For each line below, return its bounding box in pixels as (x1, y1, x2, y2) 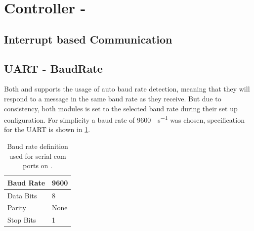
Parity (7, 202, 26, 213)
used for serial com (9, 150, 66, 161)
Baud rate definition (7, 140, 68, 151)
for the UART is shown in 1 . (4, 124, 90, 135)
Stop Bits (7, 215, 36, 225)
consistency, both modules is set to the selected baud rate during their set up (4, 103, 238, 113)
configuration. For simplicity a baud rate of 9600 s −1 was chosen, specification (4, 113, 245, 125)
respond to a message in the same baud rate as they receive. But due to (4, 93, 221, 103)
